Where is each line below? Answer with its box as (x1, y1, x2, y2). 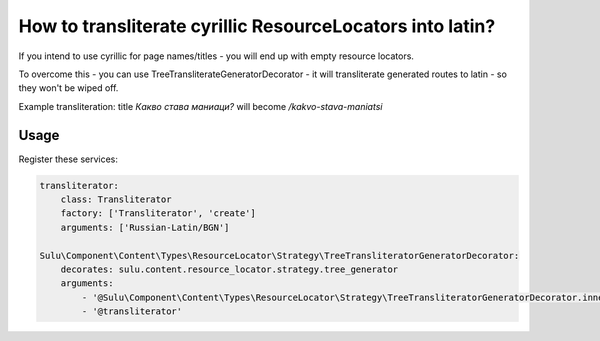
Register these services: (18, 153, 119, 165)
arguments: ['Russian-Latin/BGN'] (60, 221, 230, 233)
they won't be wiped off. (18, 82, 119, 94)
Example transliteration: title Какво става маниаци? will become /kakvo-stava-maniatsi (18, 100, 383, 112)
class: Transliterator (60, 194, 172, 205)
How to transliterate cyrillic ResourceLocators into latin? (18, 15, 496, 37)
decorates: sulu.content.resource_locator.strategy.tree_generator (60, 263, 399, 275)
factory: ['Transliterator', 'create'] (60, 208, 257, 219)
